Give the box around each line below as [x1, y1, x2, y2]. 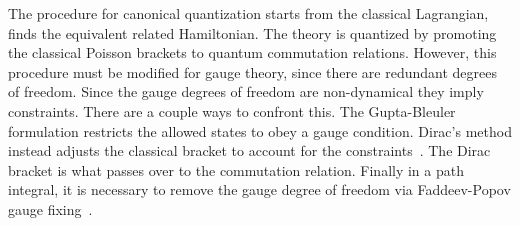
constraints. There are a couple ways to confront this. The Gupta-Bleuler [8, 100, 456, 121]
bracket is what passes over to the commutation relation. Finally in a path [8, 159, 464, 180]
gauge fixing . [8, 198, 93, 219]
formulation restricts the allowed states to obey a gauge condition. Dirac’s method [8, 120, 512, 141]
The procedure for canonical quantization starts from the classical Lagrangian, [8, 3, 489, 23]
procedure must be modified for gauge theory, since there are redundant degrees [8, 61, 497, 82]
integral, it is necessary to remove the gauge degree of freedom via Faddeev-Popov [8, 179, 511, 200]
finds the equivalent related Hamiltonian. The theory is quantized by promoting [8, 22, 497, 43]
